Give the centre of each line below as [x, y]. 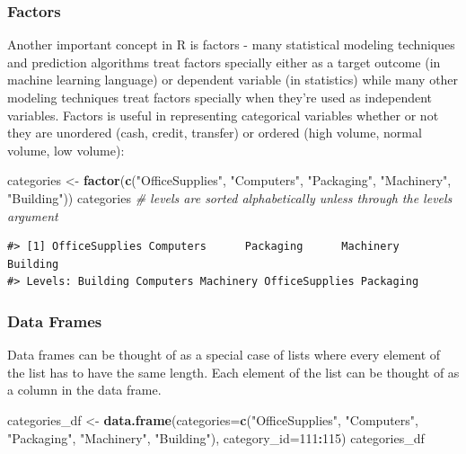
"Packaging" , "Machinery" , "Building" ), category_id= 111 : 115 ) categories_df [216, 437]
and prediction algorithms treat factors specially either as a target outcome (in [224, 62]
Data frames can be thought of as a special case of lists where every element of [224, 355]
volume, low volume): [66, 150]
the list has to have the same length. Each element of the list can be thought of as [233, 372]
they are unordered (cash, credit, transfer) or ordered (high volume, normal [215, 133]
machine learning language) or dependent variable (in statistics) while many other [233, 80]
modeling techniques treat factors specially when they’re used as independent [220, 97]
